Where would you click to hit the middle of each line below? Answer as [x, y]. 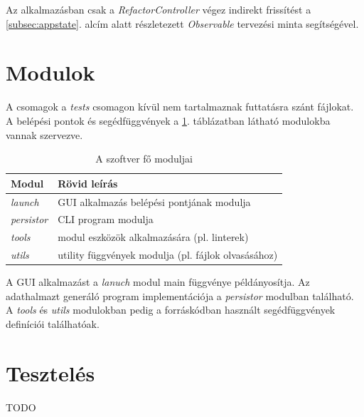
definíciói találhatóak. [53, 323]
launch [25, 201]
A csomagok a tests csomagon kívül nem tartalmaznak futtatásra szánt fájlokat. [180, 107]
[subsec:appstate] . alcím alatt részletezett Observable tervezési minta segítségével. [182, 23]
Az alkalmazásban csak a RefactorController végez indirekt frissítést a [159, 9]
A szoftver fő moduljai [144, 159]
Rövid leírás [88, 183]
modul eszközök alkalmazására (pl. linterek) [153, 237]
